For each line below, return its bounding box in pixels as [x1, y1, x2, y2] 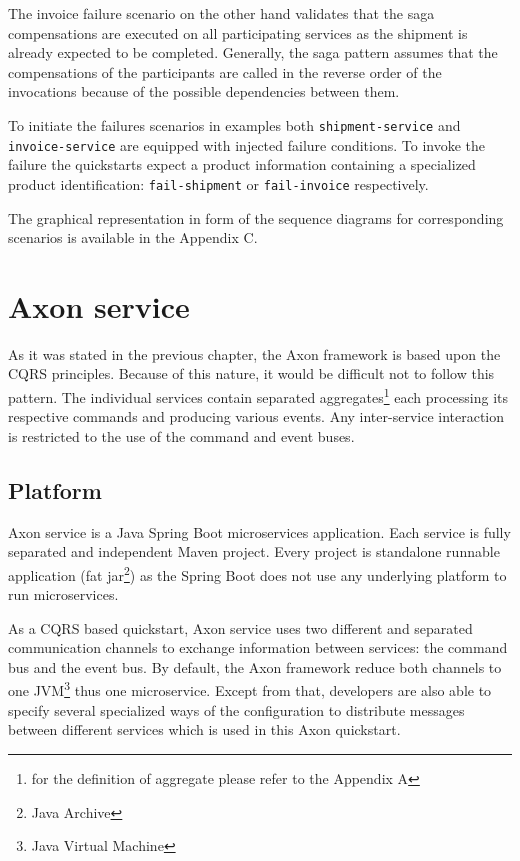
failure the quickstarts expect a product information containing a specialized [8, 154, 476, 175]
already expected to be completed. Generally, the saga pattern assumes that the [8, 42, 498, 63]
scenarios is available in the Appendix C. [8, 227, 258, 248]
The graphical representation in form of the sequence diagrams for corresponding [8, 207, 504, 228]
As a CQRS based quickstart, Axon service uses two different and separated [8, 617, 473, 638]
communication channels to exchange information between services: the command [8, 637, 508, 658]
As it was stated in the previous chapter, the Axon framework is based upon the [8, 343, 501, 364]
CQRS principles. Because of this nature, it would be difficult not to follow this [8, 363, 495, 384]
